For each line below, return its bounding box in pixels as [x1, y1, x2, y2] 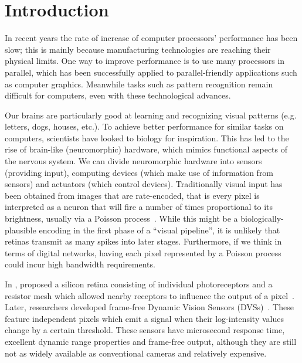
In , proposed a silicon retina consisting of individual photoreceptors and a [5, 278, 273, 290]
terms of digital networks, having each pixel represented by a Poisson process [5, 246, 281, 259]
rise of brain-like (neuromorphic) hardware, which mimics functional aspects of [5, 143, 288, 155]
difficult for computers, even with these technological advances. [5, 89, 231, 101]
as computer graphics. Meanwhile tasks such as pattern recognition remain [5, 77, 273, 90]
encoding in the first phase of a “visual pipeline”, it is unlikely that [39, 223, 280, 236]
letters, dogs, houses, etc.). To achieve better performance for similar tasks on [5, 120, 284, 133]
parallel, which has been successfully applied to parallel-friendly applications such [5, 66, 297, 78]
